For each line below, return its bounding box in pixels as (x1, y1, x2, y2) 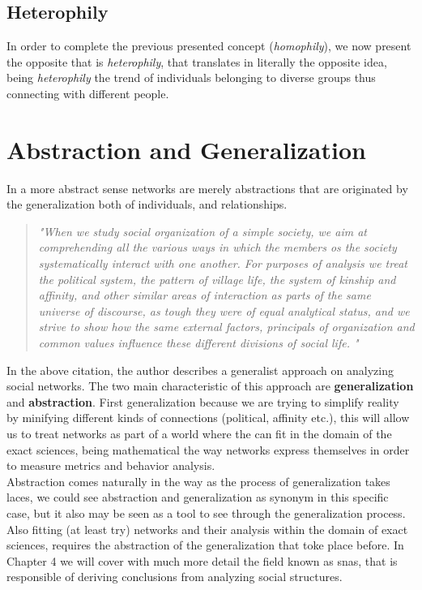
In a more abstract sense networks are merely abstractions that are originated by (6, 179, 408, 196)
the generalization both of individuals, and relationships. (6, 196, 288, 213)
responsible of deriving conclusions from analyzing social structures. (6, 568, 343, 585)
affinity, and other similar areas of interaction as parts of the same (38, 286, 371, 304)
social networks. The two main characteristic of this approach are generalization (6, 377, 414, 394)
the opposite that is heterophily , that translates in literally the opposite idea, (6, 53, 387, 70)
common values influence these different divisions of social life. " (38, 334, 359, 351)
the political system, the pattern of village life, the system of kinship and (38, 270, 396, 287)
